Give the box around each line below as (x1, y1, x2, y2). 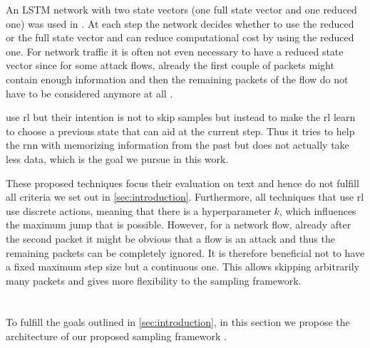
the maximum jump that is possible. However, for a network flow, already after (6, 217, 351, 232)
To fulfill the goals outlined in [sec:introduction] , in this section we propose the (6, 315, 350, 329)
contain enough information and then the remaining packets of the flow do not (6, 71, 349, 86)
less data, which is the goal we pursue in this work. (6, 151, 229, 166)
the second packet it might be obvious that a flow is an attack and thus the (6, 231, 335, 246)
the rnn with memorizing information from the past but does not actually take (6, 137, 349, 152)
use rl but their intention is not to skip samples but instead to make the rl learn (6, 110, 356, 125)
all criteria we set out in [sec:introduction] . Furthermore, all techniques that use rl (6, 189, 364, 204)
